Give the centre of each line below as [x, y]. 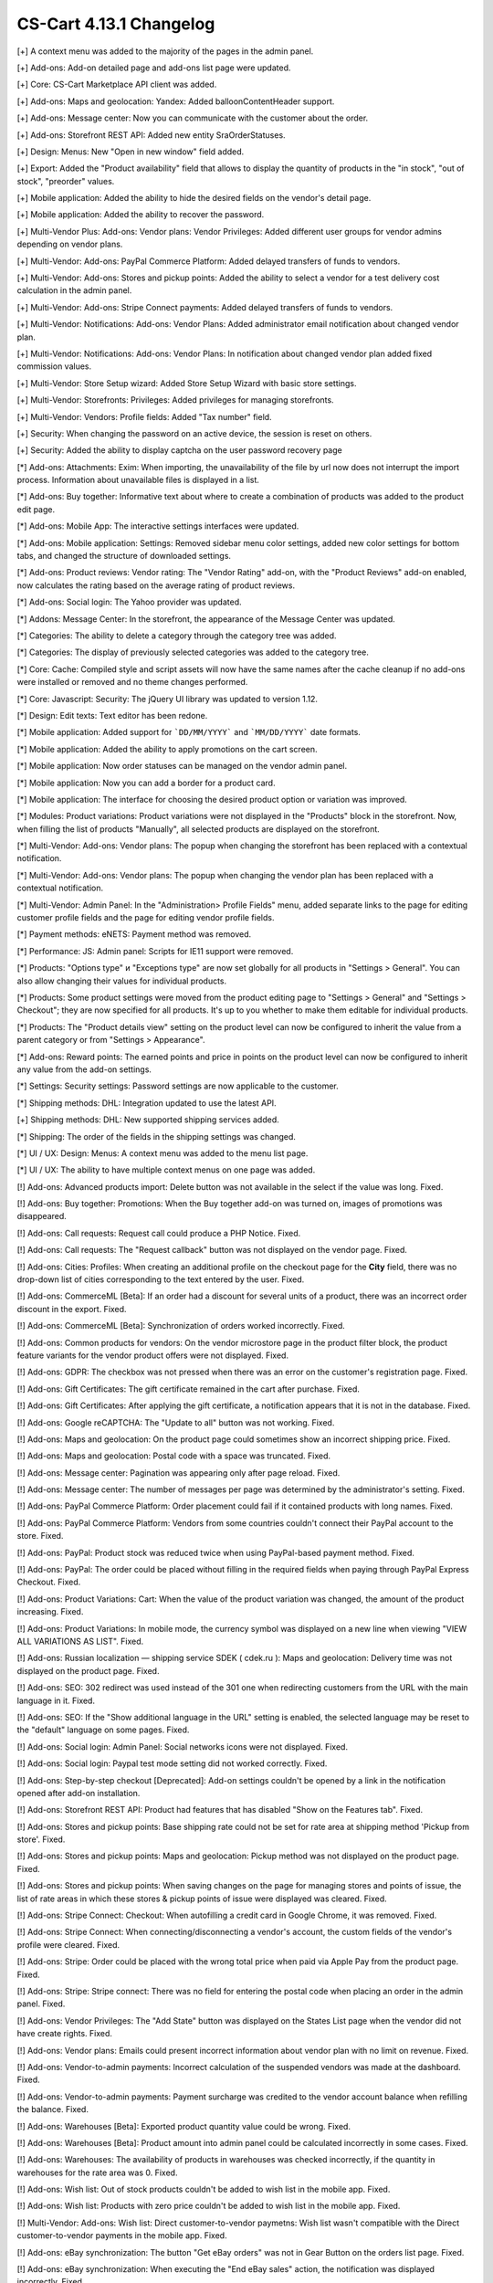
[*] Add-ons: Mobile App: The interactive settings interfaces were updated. [158, 526]
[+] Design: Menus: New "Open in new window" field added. [131, 152]
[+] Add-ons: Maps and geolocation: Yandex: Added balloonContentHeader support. [176, 101]
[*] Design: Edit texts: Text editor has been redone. [112, 715]
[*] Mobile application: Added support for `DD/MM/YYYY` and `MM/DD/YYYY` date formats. [189, 732]
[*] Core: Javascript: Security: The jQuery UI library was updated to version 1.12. [168, 699]
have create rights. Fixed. [65, 2034]
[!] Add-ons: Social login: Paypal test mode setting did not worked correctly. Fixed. [172, 1763]
